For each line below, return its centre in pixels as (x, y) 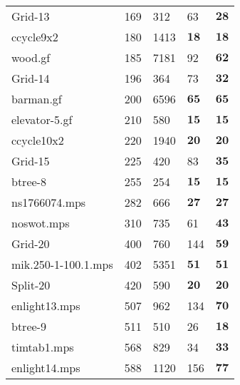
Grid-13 (31, 16)
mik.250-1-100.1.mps (62, 264)
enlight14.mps (46, 368)
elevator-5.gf (42, 119)
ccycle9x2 (35, 37)
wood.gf (31, 57)
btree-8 (29, 181)
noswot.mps (41, 223)
